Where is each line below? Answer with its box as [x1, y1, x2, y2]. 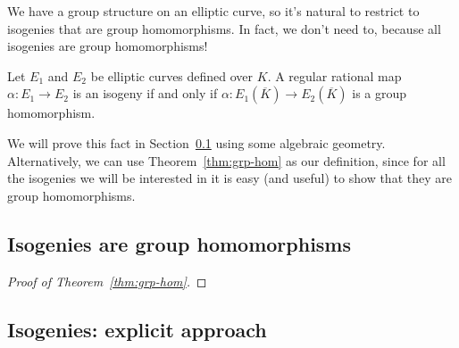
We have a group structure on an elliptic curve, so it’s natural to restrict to [7, 2, 420, 20]
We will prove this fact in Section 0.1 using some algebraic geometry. [7, 133, 386, 152]
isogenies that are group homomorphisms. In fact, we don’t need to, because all [7, 19, 441, 37]
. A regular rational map [267, 66, 402, 85]
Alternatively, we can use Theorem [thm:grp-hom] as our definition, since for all [7, 151, 446, 170]
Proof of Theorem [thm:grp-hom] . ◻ [7, 271, 207, 290]
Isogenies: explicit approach [7, 315, 267, 343]
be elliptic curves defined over [90, 66, 254, 85]
